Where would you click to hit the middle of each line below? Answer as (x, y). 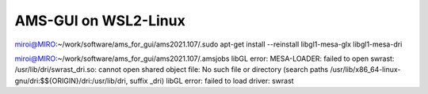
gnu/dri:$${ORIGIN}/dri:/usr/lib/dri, (71, 81)
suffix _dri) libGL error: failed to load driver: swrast (212, 81)
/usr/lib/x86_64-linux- (365, 70)
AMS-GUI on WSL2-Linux (100, 21)
